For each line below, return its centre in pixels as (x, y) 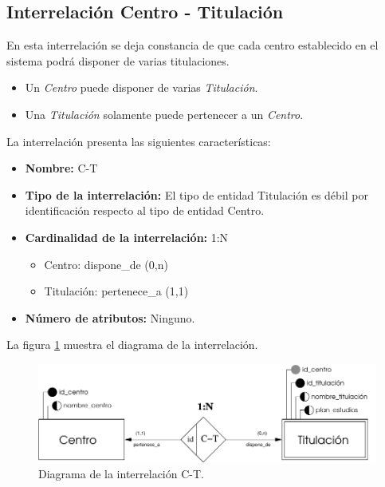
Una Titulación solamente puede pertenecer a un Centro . (164, 114)
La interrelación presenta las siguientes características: (139, 141)
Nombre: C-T (61, 168)
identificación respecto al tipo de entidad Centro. (145, 210)
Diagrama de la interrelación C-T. (121, 474)
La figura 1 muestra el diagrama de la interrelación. (132, 344)
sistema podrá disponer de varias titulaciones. (118, 60)
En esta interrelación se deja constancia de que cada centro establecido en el (192, 45)
